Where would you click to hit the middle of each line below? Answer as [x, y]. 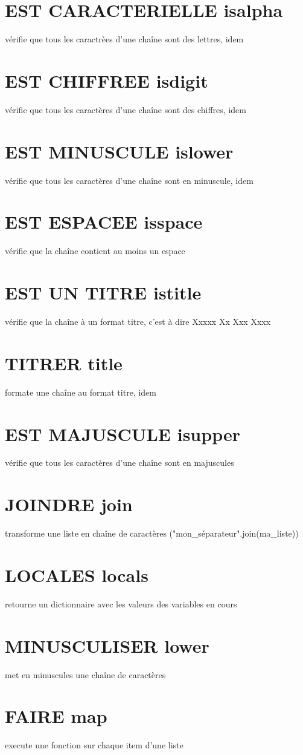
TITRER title [64, 363]
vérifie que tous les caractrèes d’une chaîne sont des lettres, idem [124, 39]
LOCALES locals [77, 574]
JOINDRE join [69, 504]
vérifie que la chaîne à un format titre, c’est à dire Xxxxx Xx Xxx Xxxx [138, 321]
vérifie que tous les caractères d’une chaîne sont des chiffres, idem [126, 109]
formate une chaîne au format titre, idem [81, 392]
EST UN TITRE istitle [103, 293]
